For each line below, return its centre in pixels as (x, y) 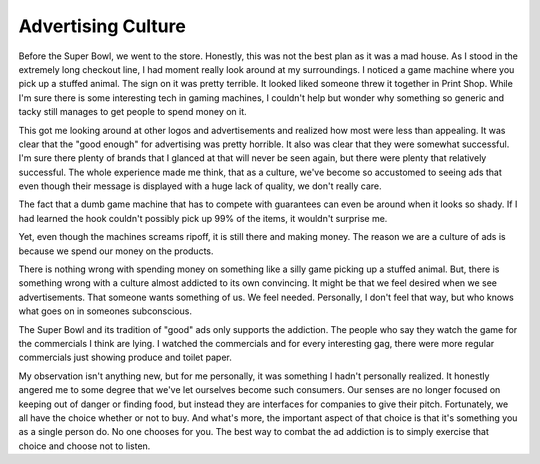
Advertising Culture (102, 26)
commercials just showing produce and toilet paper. (125, 357)
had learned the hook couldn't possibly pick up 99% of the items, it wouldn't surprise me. (203, 218)
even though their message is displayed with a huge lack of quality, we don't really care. (200, 186)
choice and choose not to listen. (84, 446)
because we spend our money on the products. (116, 251)
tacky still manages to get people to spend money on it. (132, 112)
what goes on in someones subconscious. (105, 311)
